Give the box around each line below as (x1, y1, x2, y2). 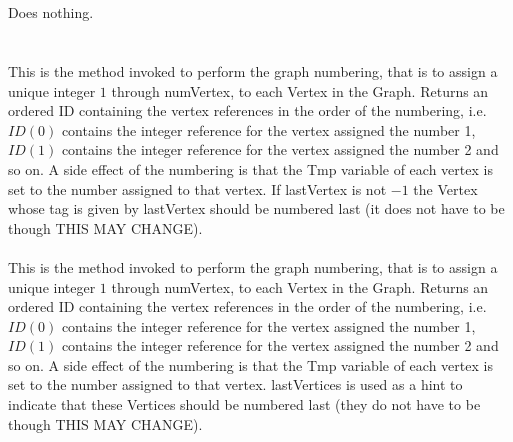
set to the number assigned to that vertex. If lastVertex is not (8, 178, 387, 199)
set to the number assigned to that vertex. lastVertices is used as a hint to (8, 374, 463, 395)
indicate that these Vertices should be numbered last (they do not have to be (8, 394, 481, 415)
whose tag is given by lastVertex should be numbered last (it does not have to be (8, 198, 505, 219)
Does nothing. (8, 2, 94, 23)
